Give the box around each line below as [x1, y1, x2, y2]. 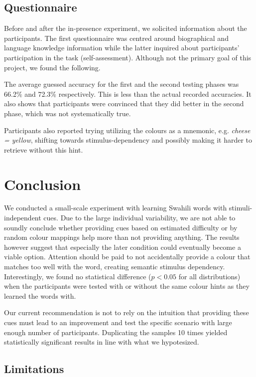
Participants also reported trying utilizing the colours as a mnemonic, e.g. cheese [4, 125, 251, 135]
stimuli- [229, 202, 253, 213]
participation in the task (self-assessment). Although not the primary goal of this [4, 52, 252, 62]
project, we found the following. [4, 62, 101, 72]
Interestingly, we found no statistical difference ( [4, 271, 151, 281]
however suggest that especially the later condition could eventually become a [4, 241, 241, 252]
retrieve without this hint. [4, 144, 83, 155]
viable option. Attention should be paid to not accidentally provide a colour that [4, 251, 251, 262]
